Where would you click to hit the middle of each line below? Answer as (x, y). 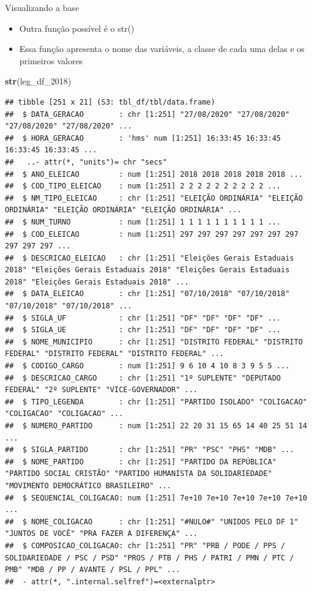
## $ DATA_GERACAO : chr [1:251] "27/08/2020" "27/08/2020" (147, 114)
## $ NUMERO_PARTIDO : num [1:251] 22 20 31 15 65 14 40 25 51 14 (156, 426)
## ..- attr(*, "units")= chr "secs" (86, 162)
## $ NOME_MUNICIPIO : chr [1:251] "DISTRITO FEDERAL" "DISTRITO (154, 342)
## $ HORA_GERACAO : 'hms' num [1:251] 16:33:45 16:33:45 (143, 138)
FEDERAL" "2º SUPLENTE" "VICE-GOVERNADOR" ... (101, 390)
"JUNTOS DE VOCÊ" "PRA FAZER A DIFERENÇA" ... (101, 534)
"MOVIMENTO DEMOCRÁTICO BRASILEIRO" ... (88, 485)
